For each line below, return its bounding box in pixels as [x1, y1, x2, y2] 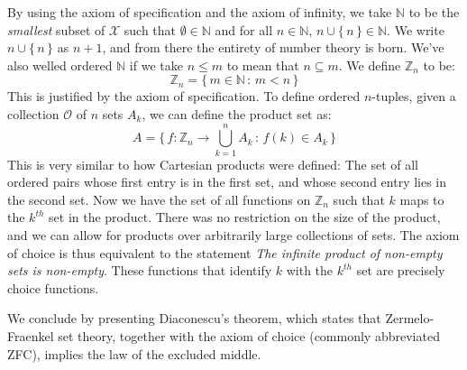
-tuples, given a [371, 87, 456, 106]
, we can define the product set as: [142, 104, 332, 123]
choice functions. [7, 278, 99, 297]
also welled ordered [7, 55, 113, 74]
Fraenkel [7, 327, 54, 346]
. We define [338, 55, 401, 74]
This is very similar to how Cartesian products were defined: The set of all [7, 154, 419, 173]
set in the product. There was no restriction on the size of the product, [49, 208, 441, 227]
